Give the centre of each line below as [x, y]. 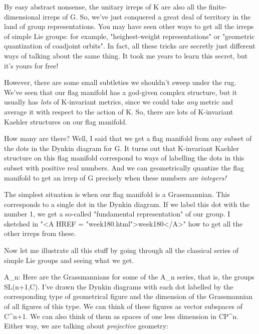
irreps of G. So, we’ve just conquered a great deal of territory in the [147, 16]
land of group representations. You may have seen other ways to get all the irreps [129, 26]
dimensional [22, 16]
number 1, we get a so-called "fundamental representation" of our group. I [117, 214]
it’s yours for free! [31, 65]
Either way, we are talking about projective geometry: [86, 326]
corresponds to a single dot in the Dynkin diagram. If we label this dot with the [127, 204]
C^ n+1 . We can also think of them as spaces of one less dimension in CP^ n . [121, 316]
